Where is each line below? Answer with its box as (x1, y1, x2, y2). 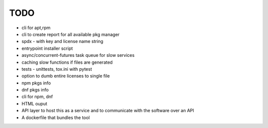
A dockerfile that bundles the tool (21, 114, 90, 121)
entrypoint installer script (21, 45, 73, 51)
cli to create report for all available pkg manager (21, 31, 120, 37)
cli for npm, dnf (21, 94, 53, 100)
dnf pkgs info (21, 87, 49, 93)
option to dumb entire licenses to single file (21, 73, 110, 79)
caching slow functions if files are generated (21, 59, 113, 65)
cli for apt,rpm (21, 25, 51, 31)
